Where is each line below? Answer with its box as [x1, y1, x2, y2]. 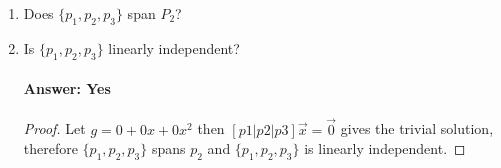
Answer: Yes [23, 78, 111, 99]
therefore [23, 138, 78, 159]
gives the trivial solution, [340, 118, 494, 139]
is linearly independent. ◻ [304, 138, 466, 159]
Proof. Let [23, 118, 86, 139]
